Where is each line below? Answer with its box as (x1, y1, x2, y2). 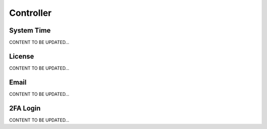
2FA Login (9, 104, 41, 112)
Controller (9, 7, 52, 18)
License (9, 52, 34, 60)
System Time (9, 26, 51, 35)
